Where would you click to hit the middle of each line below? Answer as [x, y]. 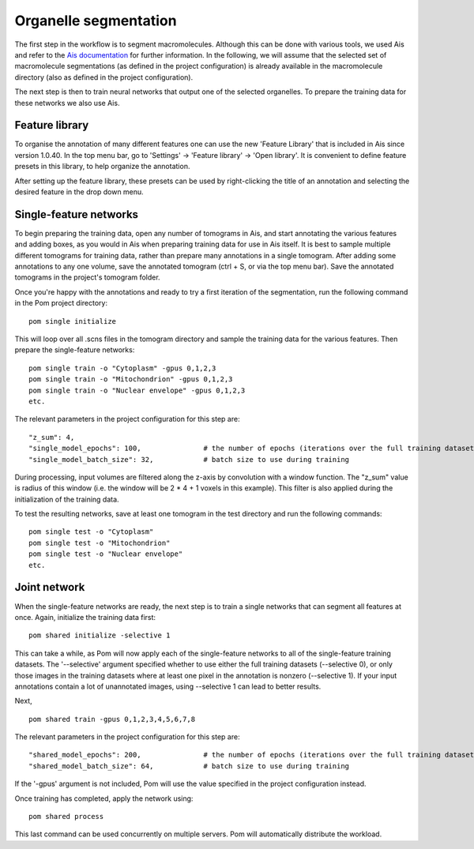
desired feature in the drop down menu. [79, 192]
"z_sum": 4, [52, 437]
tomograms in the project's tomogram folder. [88, 277]
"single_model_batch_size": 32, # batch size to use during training [189, 459]
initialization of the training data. [67, 499]
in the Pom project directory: [61, 303]
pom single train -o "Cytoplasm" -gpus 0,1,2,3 [122, 368]
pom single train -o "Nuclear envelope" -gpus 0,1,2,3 [137, 390]
